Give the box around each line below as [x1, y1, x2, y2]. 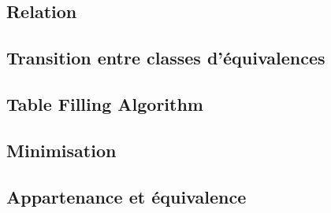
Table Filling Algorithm [6, 91, 203, 116]
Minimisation [6, 138, 117, 162]
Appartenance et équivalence [6, 184, 247, 208]
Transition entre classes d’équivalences [6, 46, 325, 70]
